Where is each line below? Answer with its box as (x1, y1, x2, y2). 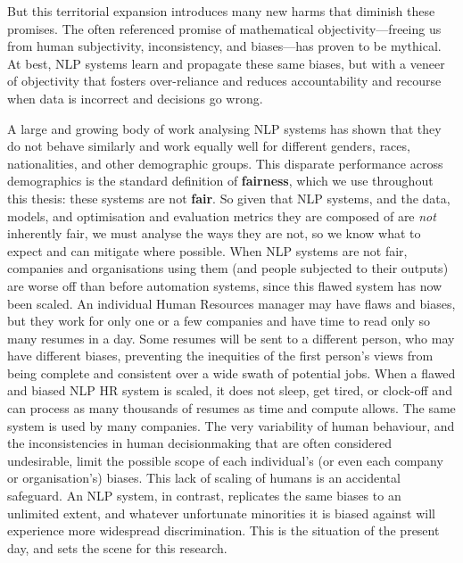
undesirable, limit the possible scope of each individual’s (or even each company (7, 451, 443, 469)
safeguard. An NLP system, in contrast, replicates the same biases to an (7, 486, 401, 505)
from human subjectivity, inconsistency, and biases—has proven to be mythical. (7, 37, 442, 55)
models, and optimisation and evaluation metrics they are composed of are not (7, 206, 436, 225)
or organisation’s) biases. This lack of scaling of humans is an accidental (7, 468, 401, 487)
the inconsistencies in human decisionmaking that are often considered (7, 434, 392, 452)
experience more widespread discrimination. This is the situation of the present (7, 521, 440, 540)
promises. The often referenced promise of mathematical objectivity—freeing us (7, 19, 442, 37)
